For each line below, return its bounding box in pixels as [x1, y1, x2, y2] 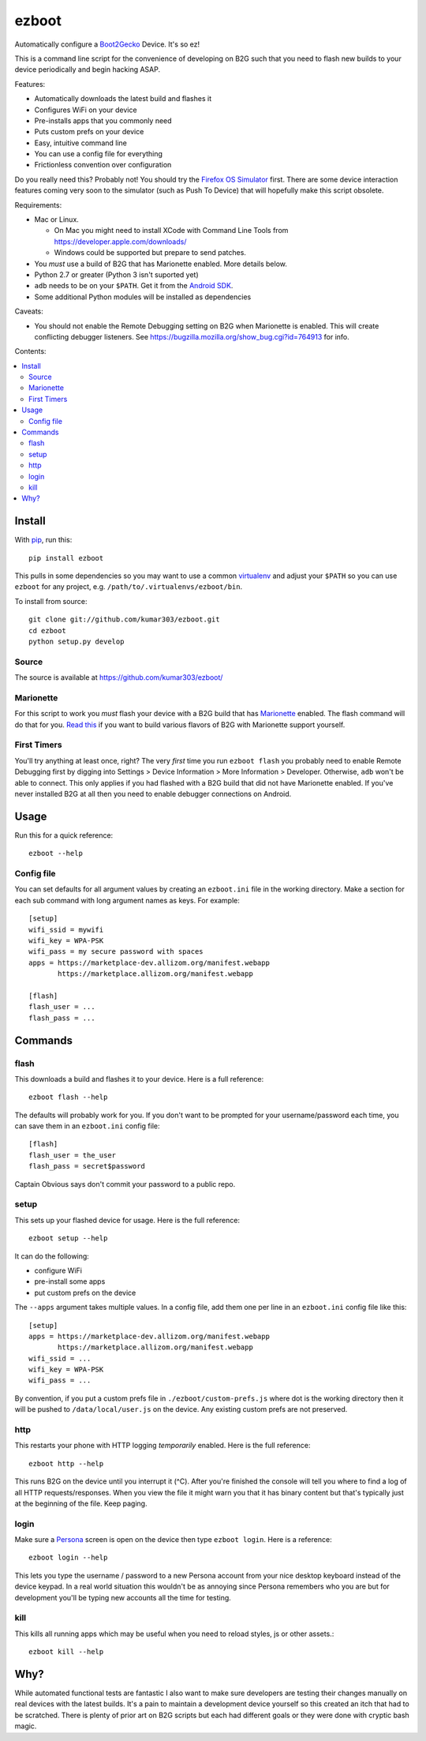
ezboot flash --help [28, 1093, 108, 1101]
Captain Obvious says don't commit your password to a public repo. [14, 1179, 236, 1188]
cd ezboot [28, 626, 66, 635]
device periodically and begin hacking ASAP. [14, 65, 161, 74]
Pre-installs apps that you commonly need [34, 115, 173, 126]
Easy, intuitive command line [34, 138, 128, 148]
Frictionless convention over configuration [34, 160, 172, 170]
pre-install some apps [34, 1277, 106, 1286]
